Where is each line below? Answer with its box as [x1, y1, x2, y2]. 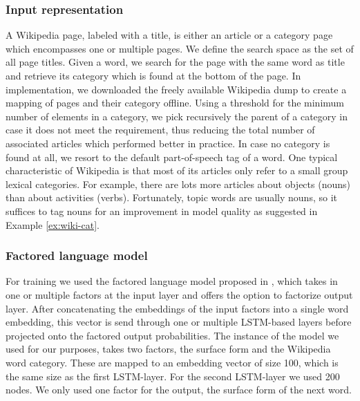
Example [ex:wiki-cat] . [6, 217, 100, 232]
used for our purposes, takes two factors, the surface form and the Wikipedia [6, 342, 331, 356]
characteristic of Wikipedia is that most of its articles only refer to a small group [6, 163, 348, 178]
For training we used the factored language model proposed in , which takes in [6, 274, 338, 288]
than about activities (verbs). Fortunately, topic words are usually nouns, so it [6, 190, 337, 205]
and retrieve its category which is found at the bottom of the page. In [6, 68, 301, 82]
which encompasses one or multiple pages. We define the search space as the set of [6, 41, 354, 55]
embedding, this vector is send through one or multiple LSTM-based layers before [6, 315, 352, 329]
